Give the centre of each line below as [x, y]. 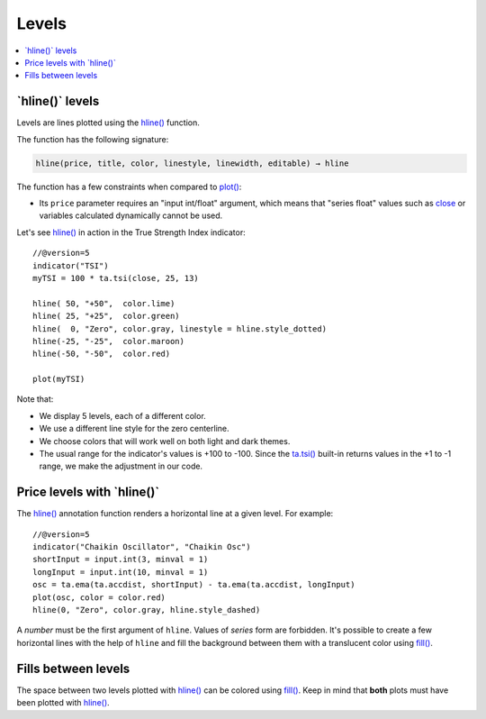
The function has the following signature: [93, 139]
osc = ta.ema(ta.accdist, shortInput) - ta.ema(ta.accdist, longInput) [194, 585]
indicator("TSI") [71, 265]
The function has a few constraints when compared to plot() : [129, 187]
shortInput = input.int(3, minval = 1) [121, 560]
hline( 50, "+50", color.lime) [104, 303]
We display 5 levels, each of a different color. [122, 415]
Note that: [35, 399]
